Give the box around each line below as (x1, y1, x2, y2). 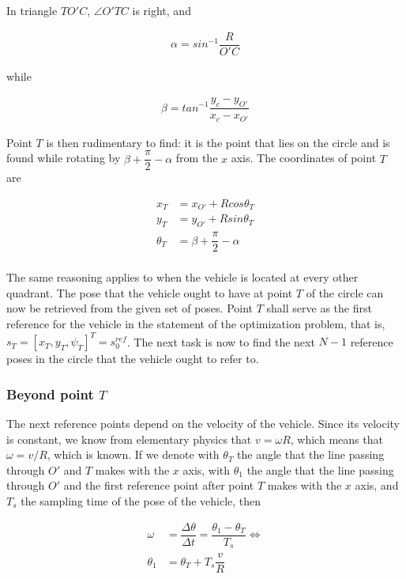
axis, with (182, 461, 231, 478)
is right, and (132, 2, 191, 18)
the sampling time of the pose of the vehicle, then (21, 492, 261, 509)
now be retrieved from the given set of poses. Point (6, 300, 254, 316)
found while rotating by (6, 149, 121, 166)
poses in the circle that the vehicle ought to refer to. (6, 350, 259, 367)
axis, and (355, 477, 399, 494)
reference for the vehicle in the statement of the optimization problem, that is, (6, 316, 385, 332)
